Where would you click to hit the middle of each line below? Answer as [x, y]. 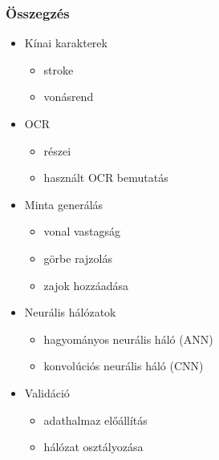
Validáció [47, 392]
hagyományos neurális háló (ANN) [128, 339]
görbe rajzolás [78, 258]
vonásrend [69, 97]
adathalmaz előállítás [95, 420]
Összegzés [38, 12]
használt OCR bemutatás [106, 178]
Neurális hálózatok [70, 312]
